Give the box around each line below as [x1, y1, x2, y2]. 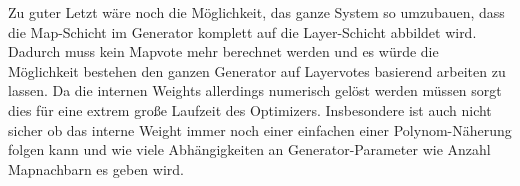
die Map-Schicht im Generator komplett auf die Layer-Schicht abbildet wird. [8, 21, 477, 42]
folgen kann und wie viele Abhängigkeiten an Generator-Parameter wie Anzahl [8, 139, 491, 160]
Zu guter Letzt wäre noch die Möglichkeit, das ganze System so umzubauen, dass [8, 2, 505, 22]
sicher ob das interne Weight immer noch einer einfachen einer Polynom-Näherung [8, 119, 512, 140]
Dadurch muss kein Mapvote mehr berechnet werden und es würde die [8, 41, 439, 62]
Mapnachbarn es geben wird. [8, 158, 184, 179]
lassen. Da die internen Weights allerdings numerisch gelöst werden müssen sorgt [8, 80, 502, 101]
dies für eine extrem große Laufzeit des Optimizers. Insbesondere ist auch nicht [8, 99, 492, 120]
